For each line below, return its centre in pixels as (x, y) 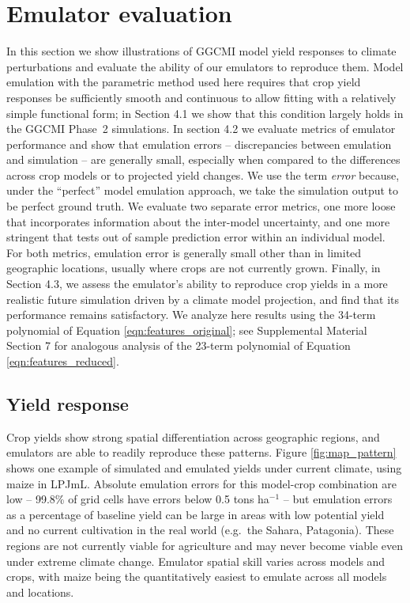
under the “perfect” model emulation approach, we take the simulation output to (203, 190)
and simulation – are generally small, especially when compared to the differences (203, 159)
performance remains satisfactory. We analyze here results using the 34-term (191, 315)
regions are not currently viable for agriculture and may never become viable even (205, 545)
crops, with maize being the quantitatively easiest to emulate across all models (197, 576)
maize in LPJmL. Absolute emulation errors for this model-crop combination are (201, 483)
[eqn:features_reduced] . (63, 361)
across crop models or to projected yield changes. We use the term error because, (203, 174)
